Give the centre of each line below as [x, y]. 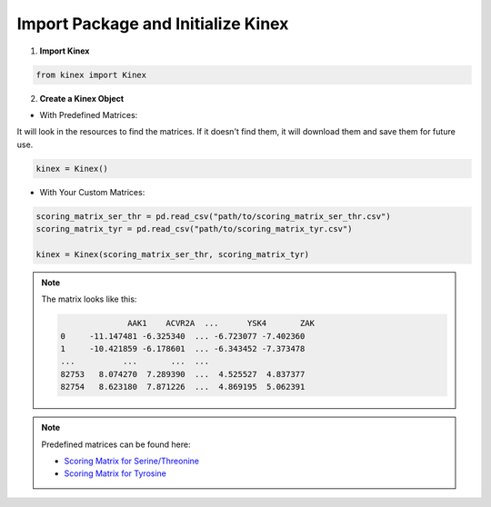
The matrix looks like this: [89, 299]
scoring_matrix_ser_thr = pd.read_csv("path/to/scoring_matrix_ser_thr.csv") [213, 216]
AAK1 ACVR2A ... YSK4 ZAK [221, 323]
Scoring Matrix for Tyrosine [115, 473]
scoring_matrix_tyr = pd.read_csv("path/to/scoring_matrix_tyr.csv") [194, 229]
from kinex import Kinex [91, 75]
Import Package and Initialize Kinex [153, 24]
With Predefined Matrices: [89, 114]
